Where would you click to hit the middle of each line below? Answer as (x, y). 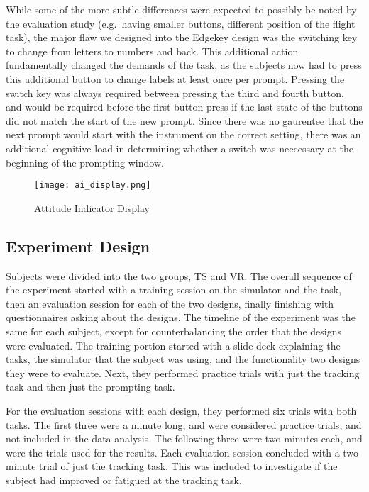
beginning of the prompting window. (85, 162)
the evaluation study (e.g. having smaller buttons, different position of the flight (181, 23)
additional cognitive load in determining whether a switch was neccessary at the (180, 148)
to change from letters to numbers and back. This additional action (152, 51)
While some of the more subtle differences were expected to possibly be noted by (181, 9)
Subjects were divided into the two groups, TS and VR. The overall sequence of (179, 275)
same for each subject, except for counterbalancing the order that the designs (174, 331)
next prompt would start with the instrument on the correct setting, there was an (183, 134)
